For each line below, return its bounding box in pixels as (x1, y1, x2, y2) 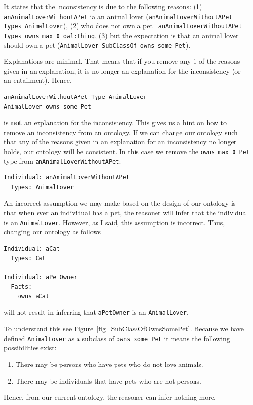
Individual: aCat (4, 245, 60, 252)
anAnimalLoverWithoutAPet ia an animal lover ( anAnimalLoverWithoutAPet (4, 11, 233, 21)
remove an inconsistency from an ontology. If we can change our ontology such (4, 127, 238, 137)
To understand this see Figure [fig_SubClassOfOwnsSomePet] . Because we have (4, 324, 244, 334)
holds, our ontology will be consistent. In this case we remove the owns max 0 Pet (4, 146, 250, 156)
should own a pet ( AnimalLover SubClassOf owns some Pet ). (4, 39, 191, 50)
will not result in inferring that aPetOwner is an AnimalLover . (4, 307, 189, 317)
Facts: (11, 283, 32, 290)
